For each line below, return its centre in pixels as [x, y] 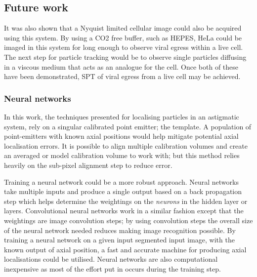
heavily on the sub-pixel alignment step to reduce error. [88, 165]
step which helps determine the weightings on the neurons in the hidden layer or [126, 201]
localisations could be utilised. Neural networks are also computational [111, 259]
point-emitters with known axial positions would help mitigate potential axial [121, 136]
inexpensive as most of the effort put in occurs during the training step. [112, 268]
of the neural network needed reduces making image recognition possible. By [120, 230]
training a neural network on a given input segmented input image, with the [119, 240]
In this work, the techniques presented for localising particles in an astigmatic [122, 116]
